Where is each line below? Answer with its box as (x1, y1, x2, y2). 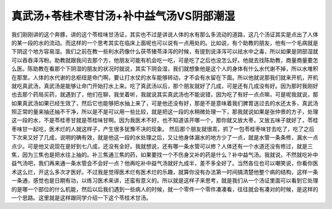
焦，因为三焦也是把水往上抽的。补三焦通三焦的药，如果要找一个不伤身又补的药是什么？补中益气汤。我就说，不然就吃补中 (11, 151, 318, 159)
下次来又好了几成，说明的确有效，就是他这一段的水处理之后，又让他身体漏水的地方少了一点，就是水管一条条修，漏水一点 (11, 134, 318, 141)
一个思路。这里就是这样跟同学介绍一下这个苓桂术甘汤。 (11, 194, 152, 201)
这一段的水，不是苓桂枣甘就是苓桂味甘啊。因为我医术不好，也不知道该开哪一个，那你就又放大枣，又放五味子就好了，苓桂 (11, 117, 318, 124)
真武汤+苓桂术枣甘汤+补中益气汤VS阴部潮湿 (11, 9, 235, 23)
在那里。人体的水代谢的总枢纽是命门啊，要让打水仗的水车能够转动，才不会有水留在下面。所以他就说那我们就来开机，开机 (11, 74, 318, 81)
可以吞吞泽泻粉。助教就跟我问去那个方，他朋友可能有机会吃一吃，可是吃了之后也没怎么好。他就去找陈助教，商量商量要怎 (11, 56, 318, 64)
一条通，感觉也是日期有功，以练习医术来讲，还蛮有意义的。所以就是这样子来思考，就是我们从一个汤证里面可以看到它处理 (11, 177, 318, 184)
